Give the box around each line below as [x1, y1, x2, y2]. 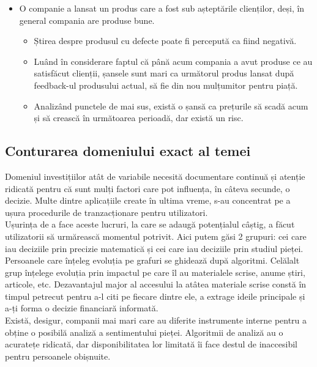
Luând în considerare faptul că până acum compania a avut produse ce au [34, 54, 313, 67]
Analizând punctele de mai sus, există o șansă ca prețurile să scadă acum [34, 99, 308, 112]
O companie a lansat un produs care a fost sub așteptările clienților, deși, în [19, 2, 305, 14]
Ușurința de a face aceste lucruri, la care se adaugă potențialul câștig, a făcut [5, 218, 295, 231]
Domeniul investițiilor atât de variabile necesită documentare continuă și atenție [5, 169, 305, 182]
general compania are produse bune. [19, 13, 155, 26]
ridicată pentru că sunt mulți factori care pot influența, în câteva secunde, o [5, 182, 290, 195]
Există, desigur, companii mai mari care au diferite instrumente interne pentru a [5, 314, 307, 327]
